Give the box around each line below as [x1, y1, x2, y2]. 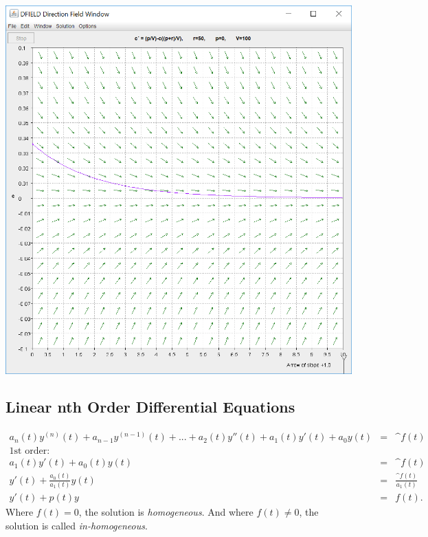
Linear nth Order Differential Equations [5, 396, 295, 417]
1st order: [9, 446, 50, 457]
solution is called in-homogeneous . [5, 518, 148, 532]
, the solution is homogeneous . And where [78, 505, 254, 519]
